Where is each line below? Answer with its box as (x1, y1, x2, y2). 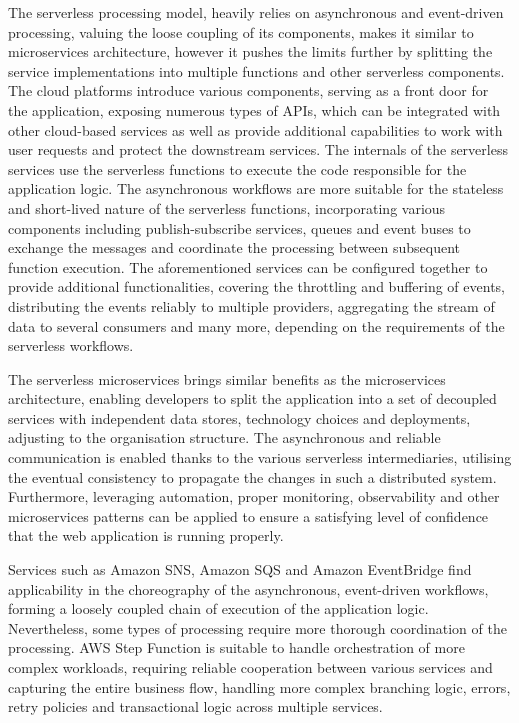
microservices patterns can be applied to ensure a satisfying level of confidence (8, 505, 489, 526)
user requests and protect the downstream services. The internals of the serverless (8, 139, 508, 160)
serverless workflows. (8, 335, 134, 356)
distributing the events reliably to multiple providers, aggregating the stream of (8, 295, 495, 316)
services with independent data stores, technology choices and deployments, (8, 407, 471, 428)
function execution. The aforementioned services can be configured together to (8, 256, 488, 277)
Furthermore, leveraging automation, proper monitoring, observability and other (8, 486, 500, 507)
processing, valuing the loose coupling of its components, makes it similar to (8, 21, 474, 42)
